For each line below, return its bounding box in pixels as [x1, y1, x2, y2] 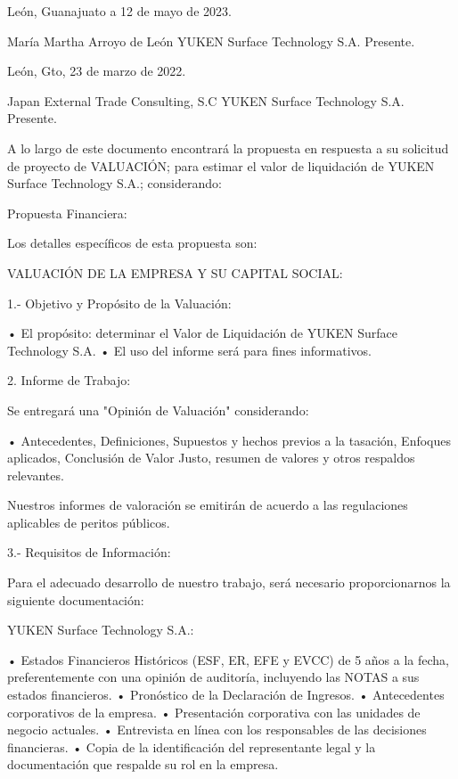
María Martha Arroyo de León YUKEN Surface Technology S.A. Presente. [7, 31, 415, 50]
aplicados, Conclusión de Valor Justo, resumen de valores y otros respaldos [7, 448, 415, 467]
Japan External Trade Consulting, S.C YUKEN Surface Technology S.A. [7, 91, 405, 110]
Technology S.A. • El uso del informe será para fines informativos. [7, 340, 372, 359]
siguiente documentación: [7, 590, 144, 609]
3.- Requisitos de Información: [7, 543, 171, 562]
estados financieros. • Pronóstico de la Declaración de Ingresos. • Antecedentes [7, 685, 445, 704]
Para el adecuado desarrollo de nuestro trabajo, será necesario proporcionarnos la [7, 573, 451, 592]
